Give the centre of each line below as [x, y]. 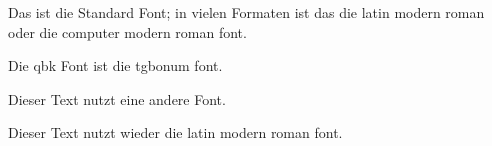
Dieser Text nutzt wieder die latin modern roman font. [175, 132]
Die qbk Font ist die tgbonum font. [115, 65]
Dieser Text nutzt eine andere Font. [117, 98]
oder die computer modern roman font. [127, 31]
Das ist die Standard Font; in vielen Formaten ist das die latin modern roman [246, 12]
